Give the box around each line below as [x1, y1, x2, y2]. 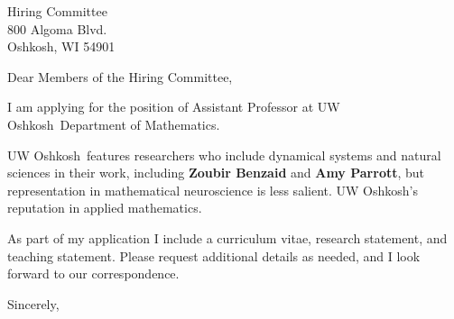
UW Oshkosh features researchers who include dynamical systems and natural [7, 145, 441, 164]
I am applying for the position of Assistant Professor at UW [7, 97, 340, 116]
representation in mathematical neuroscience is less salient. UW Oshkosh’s [7, 180, 418, 199]
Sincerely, [7, 294, 60, 313]
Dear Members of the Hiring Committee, [7, 67, 233, 86]
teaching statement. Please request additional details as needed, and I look [7, 246, 421, 265]
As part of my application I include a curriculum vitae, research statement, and [7, 228, 448, 247]
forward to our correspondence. [7, 264, 180, 283]
